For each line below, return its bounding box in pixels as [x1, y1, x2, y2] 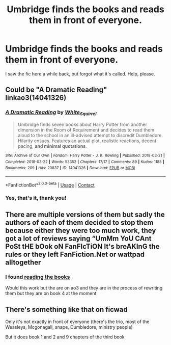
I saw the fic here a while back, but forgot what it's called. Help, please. [5, 70, 155, 77]
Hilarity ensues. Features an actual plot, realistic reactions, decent [17, 138, 157, 144]
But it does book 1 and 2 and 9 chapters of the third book [5, 334, 125, 340]
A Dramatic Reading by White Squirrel [5, 109, 97, 117]
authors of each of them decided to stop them [5, 218, 154, 227]
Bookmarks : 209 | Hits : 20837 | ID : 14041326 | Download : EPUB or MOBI [5, 166, 135, 171]
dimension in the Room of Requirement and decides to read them [17, 126, 154, 133]
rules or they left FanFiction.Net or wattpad [5, 250, 145, 258]
